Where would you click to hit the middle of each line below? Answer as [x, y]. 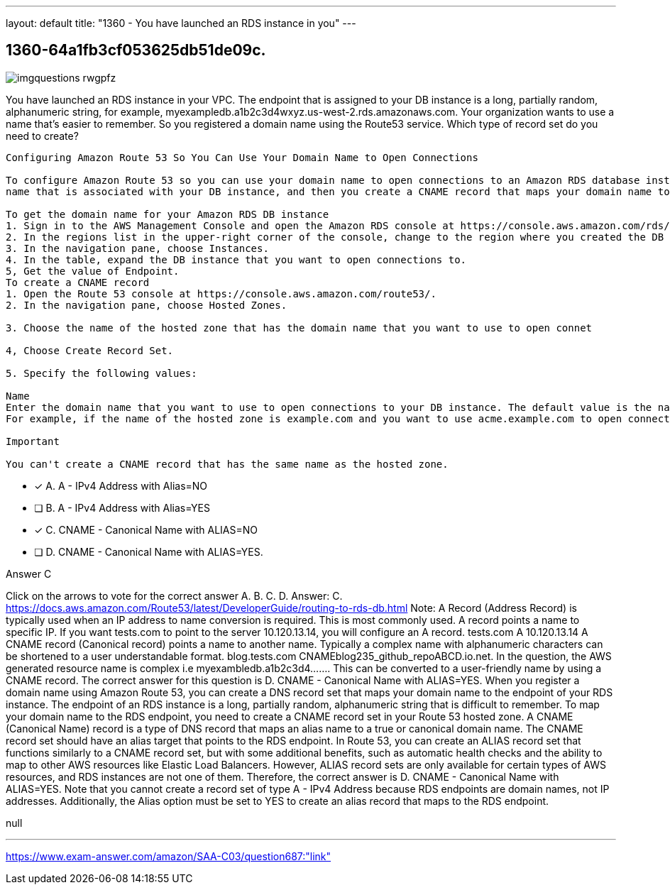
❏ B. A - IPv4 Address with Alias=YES [122, 507]
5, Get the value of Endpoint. [93, 271]
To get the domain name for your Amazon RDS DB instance [167, 214]
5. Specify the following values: [101, 373]
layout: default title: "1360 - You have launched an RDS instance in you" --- [181, 23]
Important [33, 441]
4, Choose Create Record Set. [90, 350]
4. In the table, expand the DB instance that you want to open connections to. [236, 259]
